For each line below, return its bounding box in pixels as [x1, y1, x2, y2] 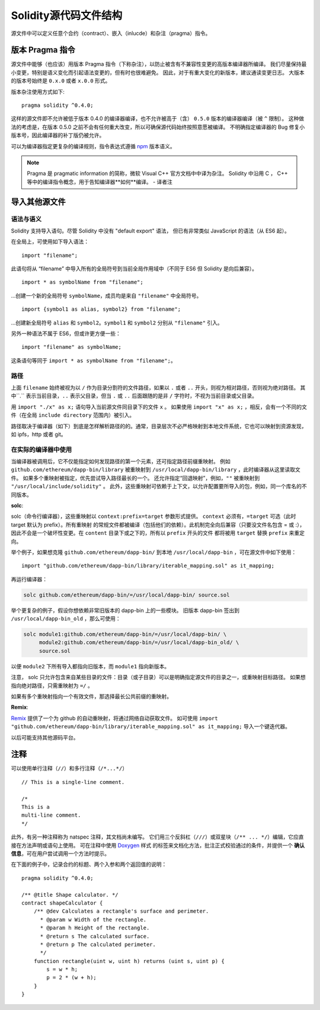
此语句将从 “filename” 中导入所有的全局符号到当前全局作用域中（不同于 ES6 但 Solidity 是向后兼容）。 [11, 265, 258, 272]
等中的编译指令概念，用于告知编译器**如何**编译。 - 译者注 [27, 178, 173, 185]
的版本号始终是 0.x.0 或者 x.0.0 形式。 [11, 77, 111, 84]
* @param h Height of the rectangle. [40, 925, 150, 931]
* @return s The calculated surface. [40, 933, 150, 939]
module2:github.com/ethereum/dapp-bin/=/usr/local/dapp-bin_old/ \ [39, 639, 239, 646]
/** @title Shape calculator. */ [21, 891, 119, 898]
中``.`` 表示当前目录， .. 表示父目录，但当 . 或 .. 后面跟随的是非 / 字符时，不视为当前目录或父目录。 [11, 392, 258, 400]
